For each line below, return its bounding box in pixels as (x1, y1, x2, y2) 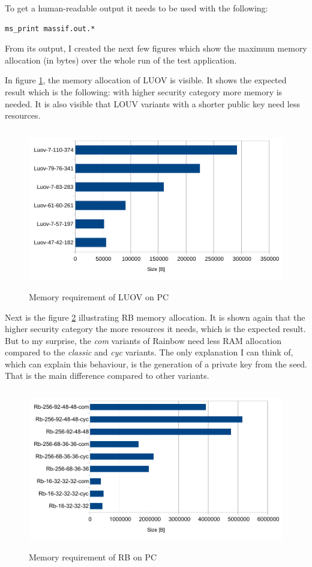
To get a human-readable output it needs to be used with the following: (5, 2, 268, 14)
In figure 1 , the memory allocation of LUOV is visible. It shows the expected (5, 74, 287, 86)
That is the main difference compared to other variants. (5, 369, 209, 382)
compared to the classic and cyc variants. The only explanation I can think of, (5, 346, 293, 358)
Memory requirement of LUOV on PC (29, 290, 169, 303)
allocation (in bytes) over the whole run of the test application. (5, 53, 237, 66)
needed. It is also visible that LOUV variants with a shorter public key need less (5, 97, 300, 110)
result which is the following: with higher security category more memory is (5, 85, 283, 98)
